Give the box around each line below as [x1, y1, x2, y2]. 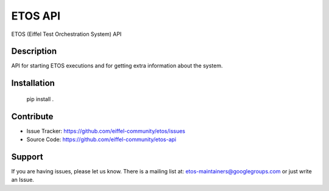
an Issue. [11, 176, 35, 184]
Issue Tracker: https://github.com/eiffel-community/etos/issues [26, 127, 186, 134]
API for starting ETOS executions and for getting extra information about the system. [11, 62, 223, 69]
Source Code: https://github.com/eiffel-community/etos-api [26, 136, 177, 143]
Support [11, 151, 43, 162]
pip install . [26, 95, 54, 103]
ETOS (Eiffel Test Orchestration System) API [11, 30, 122, 38]
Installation [11, 78, 55, 88]
